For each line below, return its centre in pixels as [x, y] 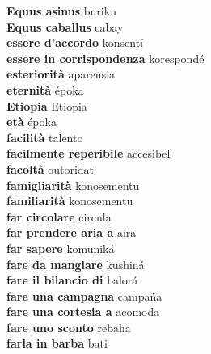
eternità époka [45, 89]
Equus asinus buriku [61, 11]
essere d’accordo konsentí [75, 42]
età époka [32, 122]
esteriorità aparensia [61, 74]
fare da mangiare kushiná [76, 264]
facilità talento [45, 137]
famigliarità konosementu [73, 185]
